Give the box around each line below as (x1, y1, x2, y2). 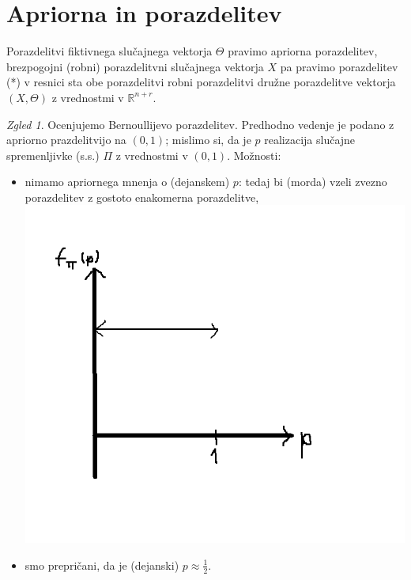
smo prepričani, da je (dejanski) (25, 556, 179, 573)
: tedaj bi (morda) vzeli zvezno (238, 173, 387, 190)
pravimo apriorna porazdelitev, (228, 43, 378, 59)
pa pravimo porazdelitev (280, 58, 398, 74)
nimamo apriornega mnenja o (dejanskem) (25, 173, 230, 190)
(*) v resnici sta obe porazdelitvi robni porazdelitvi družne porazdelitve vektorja (6, 74, 396, 90)
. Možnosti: (227, 146, 281, 163)
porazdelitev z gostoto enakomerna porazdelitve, (25, 188, 259, 205)
